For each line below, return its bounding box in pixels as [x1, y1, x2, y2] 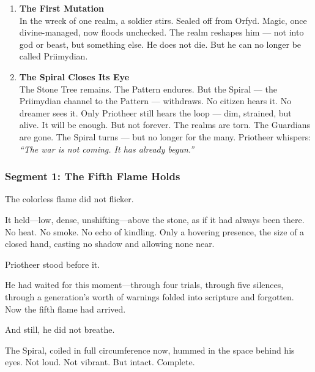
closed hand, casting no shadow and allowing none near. [5, 237, 215, 250]
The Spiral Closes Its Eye [19, 70, 130, 83]
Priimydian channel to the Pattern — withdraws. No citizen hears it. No [19, 94, 292, 107]
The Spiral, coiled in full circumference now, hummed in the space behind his [5, 343, 295, 356]
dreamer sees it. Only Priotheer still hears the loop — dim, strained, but [19, 106, 292, 119]
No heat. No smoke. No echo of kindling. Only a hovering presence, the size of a [5, 225, 305, 238]
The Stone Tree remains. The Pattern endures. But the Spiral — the [19, 82, 277, 95]
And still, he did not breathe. [5, 323, 115, 336]
